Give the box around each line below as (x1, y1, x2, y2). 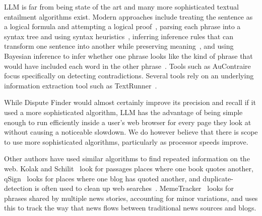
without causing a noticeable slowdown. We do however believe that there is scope (4, 127, 258, 137)
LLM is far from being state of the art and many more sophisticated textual (4, 2, 239, 12)
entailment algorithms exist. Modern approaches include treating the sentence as (4, 11, 253, 22)
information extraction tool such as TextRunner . (4, 80, 157, 90)
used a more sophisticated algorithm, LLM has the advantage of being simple (4, 106, 243, 117)
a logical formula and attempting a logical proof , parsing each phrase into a (4, 21, 241, 32)
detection (4, 183, 32, 193)
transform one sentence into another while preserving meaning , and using (4, 41, 234, 51)
